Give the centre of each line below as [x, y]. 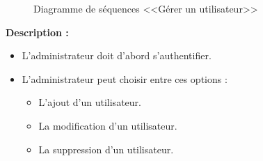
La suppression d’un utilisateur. [106, 149]
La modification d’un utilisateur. [108, 125]
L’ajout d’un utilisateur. [90, 102]
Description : [37, 32]
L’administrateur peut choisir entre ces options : [125, 78]
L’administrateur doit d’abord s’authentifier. [117, 55]
